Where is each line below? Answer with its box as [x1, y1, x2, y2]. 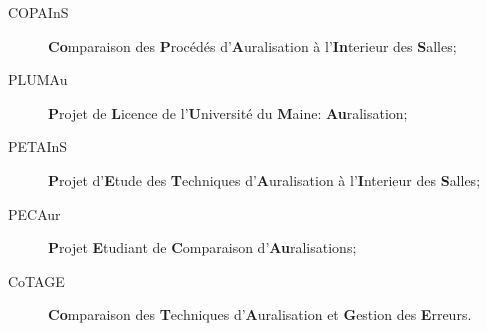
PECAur [8, 203, 61, 224]
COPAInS [8, 2, 69, 22]
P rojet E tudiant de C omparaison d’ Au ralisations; [48, 237, 357, 258]
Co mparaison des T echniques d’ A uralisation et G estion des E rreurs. [48, 304, 472, 325]
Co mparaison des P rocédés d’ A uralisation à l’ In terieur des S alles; [48, 35, 457, 56]
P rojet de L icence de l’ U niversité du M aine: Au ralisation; [48, 102, 408, 123]
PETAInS [8, 136, 68, 157]
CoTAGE [8, 270, 65, 291]
